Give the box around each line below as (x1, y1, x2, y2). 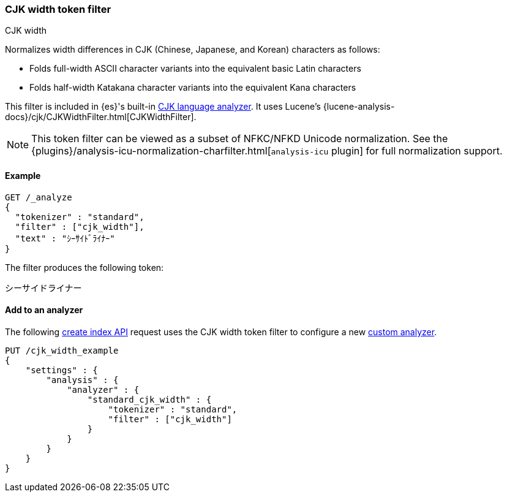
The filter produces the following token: (5, 262, 164, 273)
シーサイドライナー (5, 283, 82, 293)
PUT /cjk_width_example (5, 345, 119, 355)
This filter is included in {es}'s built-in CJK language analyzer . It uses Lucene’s (5, 101, 321, 112)
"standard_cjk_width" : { (87, 394, 212, 404)
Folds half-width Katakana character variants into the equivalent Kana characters (29, 82, 356, 93)
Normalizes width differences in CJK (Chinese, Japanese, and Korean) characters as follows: (5, 44, 380, 55)
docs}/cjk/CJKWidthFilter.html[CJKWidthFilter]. (5, 112, 197, 123)
